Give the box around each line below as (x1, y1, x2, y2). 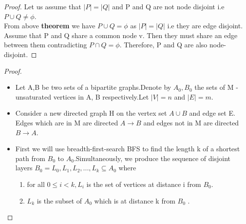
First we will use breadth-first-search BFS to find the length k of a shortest (15, 143, 240, 154)
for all (27, 179, 45, 189)
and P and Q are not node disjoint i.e (112, 1, 225, 11)
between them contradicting (4, 40, 87, 50)
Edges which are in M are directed (15, 117, 118, 127)
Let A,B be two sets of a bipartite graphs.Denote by (15, 82, 171, 92)
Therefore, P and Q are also (124, 40, 208, 50)
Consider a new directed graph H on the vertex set (15, 108, 167, 118)
